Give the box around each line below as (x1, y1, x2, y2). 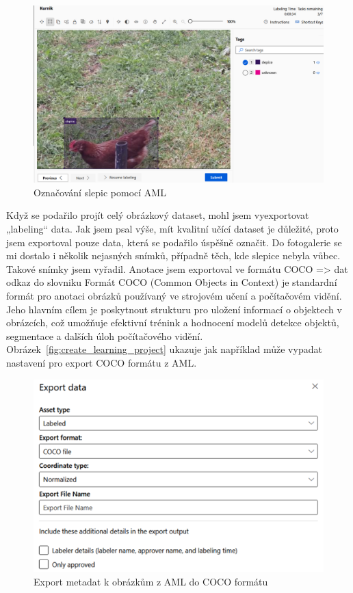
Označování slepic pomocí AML (34, 185, 166, 199)
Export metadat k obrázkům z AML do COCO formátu (34, 574, 268, 588)
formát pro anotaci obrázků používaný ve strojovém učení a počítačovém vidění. (6, 288, 342, 302)
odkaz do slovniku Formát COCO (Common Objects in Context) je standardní (6, 275, 337, 289)
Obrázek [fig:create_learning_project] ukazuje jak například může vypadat (6, 342, 322, 356)
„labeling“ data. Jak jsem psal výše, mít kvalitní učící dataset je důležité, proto (6, 221, 339, 235)
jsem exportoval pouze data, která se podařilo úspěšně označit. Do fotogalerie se (6, 235, 342, 249)
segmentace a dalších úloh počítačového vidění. (6, 328, 203, 343)
